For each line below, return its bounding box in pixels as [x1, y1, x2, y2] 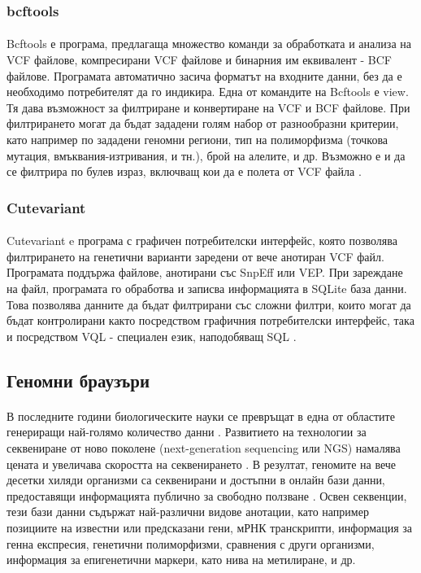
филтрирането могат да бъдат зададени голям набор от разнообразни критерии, [7, 115, 399, 132]
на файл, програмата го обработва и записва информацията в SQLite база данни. [7, 280, 407, 296]
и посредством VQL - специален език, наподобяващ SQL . [7, 327, 297, 344]
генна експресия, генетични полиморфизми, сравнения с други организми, [7, 535, 375, 552]
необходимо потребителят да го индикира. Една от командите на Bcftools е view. [7, 83, 409, 100]
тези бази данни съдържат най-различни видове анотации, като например [7, 503, 369, 520]
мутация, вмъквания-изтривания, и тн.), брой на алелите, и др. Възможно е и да [7, 147, 406, 164]
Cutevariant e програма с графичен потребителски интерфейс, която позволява [7, 232, 397, 249]
